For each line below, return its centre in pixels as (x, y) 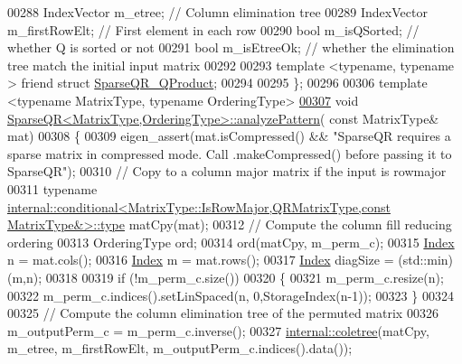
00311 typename (52, 188)
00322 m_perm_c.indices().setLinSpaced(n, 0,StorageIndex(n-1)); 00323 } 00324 (231, 295)
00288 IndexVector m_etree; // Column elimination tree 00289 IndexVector (217, 12)
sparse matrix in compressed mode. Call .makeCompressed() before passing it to (230, 153)
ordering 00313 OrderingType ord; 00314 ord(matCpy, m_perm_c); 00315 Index (231, 242)
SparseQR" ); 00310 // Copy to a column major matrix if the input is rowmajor (227, 171)
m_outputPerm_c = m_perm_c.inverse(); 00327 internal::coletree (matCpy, (218, 330)
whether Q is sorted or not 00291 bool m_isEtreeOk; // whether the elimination (231, 47)
